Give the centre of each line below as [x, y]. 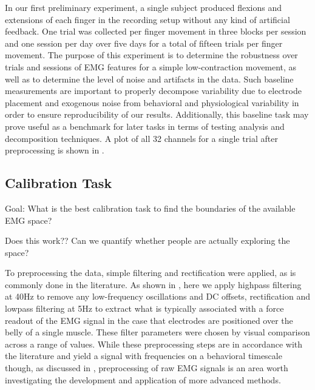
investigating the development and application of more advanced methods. [143, 379]
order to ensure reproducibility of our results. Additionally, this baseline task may [157, 114]
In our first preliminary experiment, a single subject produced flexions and [143, 7]
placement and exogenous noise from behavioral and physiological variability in [152, 102]
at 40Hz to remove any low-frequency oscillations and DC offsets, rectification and [158, 296]
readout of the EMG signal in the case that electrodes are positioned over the [149, 320]
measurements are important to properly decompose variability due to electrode [153, 91]
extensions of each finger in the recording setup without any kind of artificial [147, 19]
